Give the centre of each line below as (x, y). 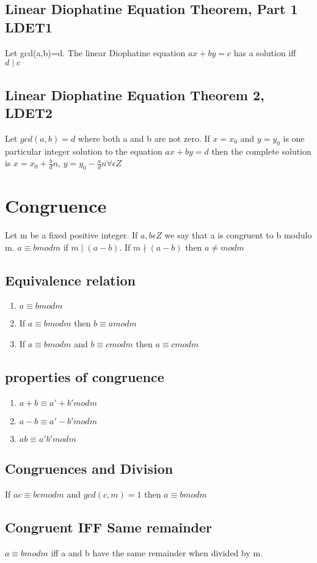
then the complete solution (261, 151)
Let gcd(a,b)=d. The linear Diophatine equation (95, 52)
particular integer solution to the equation (84, 151)
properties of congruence (85, 377)
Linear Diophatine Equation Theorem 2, (135, 94)
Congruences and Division (89, 469)
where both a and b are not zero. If (144, 138)
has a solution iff (265, 52)
